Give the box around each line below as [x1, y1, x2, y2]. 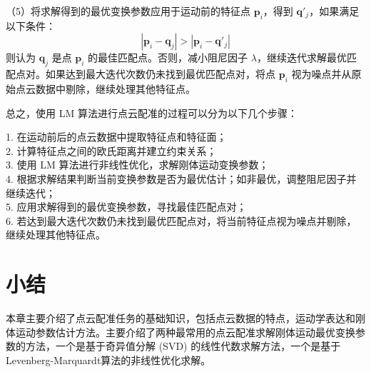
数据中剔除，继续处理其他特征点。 [35, 81, 195, 96]
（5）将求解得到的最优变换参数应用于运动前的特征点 [6, 4, 250, 18]
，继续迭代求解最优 [256, 50, 347, 65]
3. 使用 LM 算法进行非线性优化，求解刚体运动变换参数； [6, 157, 269, 172]
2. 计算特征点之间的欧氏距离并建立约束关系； [6, 143, 217, 158]
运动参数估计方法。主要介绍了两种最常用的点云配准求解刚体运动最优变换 [15, 324, 355, 339]
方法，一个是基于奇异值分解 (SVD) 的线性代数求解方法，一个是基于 [25, 338, 341, 353]
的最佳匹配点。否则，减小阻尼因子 [88, 50, 248, 65]
